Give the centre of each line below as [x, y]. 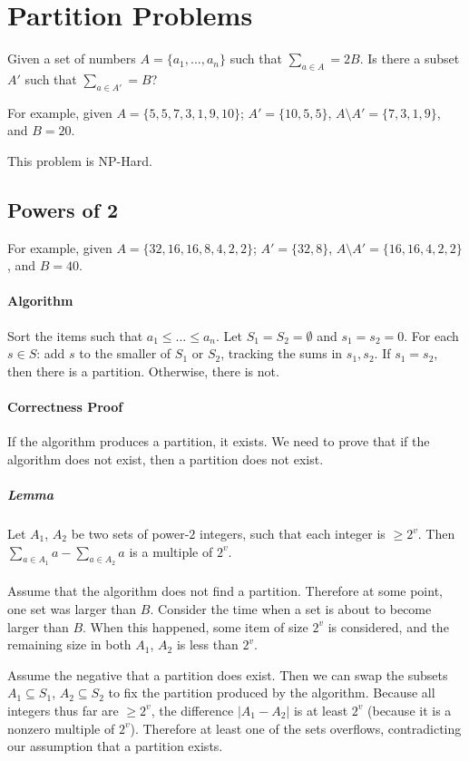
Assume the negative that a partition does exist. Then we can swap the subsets [228, 674]
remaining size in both [69, 644]
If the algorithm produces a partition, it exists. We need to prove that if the [219, 441]
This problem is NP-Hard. [80, 160]
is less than [207, 644]
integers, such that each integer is [293, 534]
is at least [321, 710]
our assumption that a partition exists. [115, 746]
